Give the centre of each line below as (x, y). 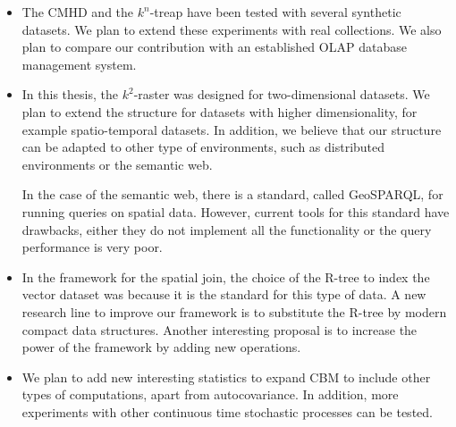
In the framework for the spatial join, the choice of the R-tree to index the (226, 276)
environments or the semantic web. (117, 164)
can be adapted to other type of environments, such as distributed (203, 147)
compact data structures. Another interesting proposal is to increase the (220, 329)
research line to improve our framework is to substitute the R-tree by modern (234, 311)
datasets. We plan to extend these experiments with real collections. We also (232, 29)
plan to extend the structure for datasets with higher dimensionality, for (220, 111)
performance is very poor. (92, 247)
